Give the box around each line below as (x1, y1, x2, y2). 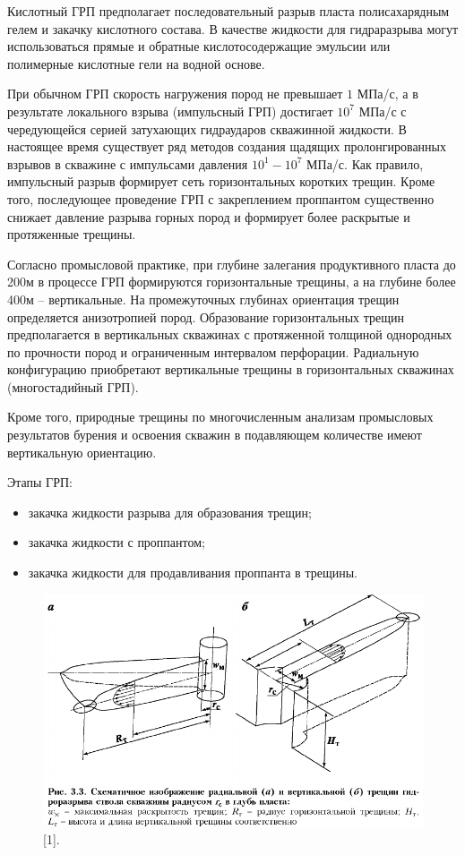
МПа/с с (358, 101, 407, 120)
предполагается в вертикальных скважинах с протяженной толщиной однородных (7, 325, 452, 344)
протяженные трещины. (7, 225, 136, 244)
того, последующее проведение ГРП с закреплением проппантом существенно (7, 189, 435, 208)
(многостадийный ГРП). (7, 377, 139, 396)
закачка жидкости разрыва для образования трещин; (28, 502, 312, 521)
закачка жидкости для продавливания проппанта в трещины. (28, 563, 357, 582)
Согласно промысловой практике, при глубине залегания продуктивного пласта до (7, 254, 456, 273)
